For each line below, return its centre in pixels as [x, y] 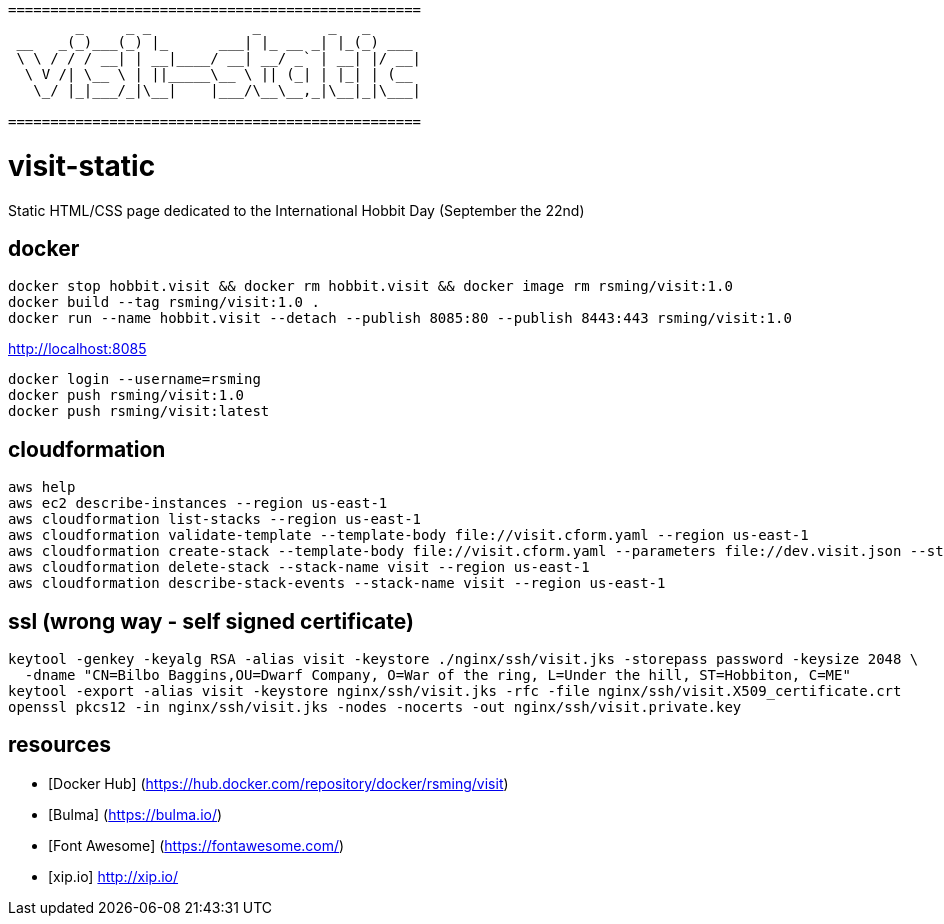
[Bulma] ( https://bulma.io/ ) [135, 814]
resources [59, 745]
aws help [42, 487]
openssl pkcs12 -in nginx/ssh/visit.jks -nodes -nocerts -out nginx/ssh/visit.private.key [375, 707]
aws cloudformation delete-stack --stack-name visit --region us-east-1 [299, 567]
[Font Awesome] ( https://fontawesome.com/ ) [196, 845]
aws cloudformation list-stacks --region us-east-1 [215, 519]
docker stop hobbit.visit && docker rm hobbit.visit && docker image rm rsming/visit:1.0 [370, 286]
